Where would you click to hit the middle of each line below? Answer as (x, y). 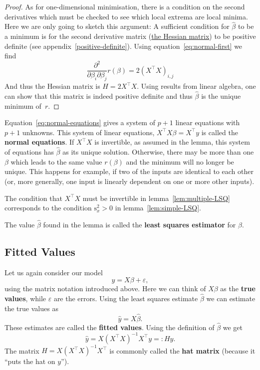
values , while (25, 298)
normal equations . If (39, 142)
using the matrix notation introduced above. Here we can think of (105, 288)
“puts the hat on (30, 361)
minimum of (23, 105)
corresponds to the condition (48, 208)
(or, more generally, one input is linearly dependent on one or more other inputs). (130, 181)
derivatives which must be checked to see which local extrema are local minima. (126, 16)
